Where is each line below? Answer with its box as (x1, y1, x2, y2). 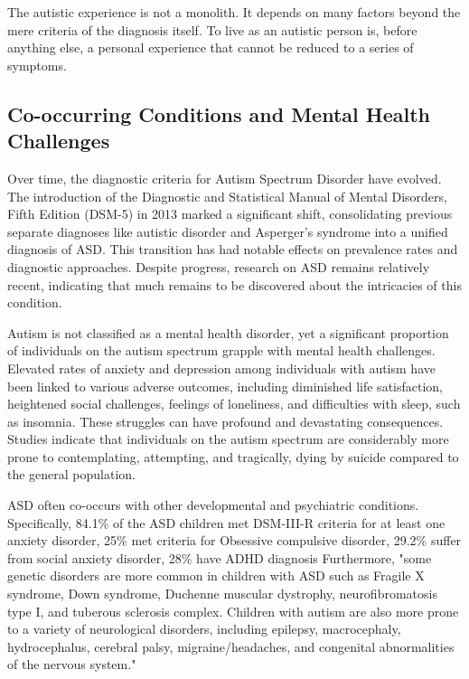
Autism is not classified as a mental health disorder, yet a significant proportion (7, 323, 449, 342)
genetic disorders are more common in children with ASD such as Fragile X (7, 566, 425, 585)
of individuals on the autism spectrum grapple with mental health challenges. (7, 341, 436, 360)
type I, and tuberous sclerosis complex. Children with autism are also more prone (7, 601, 459, 620)
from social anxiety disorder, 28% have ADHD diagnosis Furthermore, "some (7, 548, 432, 567)
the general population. (7, 465, 136, 484)
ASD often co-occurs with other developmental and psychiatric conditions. (7, 495, 419, 514)
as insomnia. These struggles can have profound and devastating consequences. (7, 411, 444, 430)
